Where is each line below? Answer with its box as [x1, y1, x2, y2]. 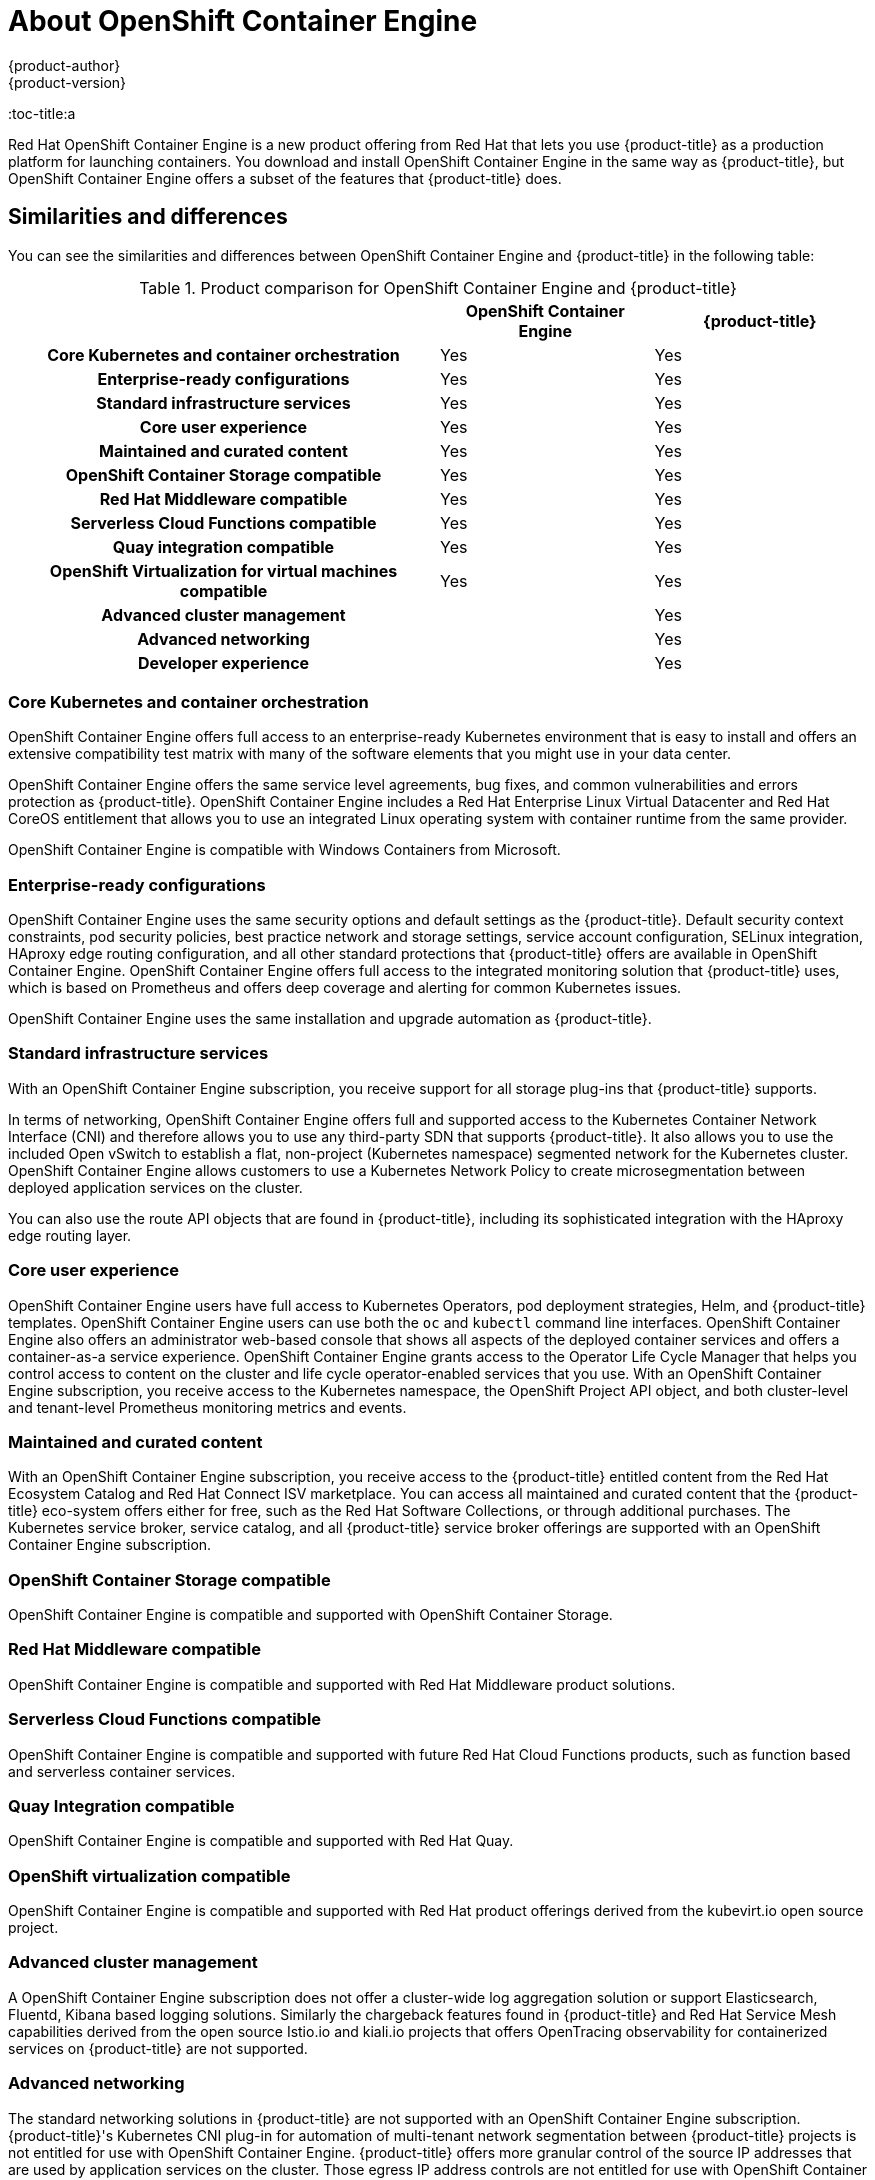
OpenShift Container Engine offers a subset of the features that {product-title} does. [8, 169, 562, 187]
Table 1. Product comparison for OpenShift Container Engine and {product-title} [139, 277, 737, 298]
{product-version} [8, 73, 127, 91]
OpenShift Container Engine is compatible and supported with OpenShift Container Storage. [8, 1606, 613, 1624]
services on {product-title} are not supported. [8, 2039, 308, 2057]
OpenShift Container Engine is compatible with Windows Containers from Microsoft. [8, 841, 561, 859]
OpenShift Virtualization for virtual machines [49, 560, 398, 581]
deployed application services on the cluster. [8, 1178, 303, 1196]
